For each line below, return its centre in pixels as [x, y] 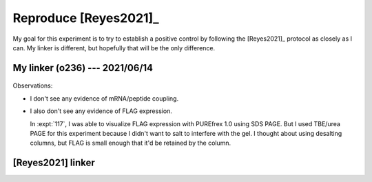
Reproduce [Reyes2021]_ [86, 18]
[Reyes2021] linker [54, 163]
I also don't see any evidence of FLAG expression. [101, 111]
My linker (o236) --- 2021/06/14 [83, 68]
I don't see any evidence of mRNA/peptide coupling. [104, 98]
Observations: [33, 85]
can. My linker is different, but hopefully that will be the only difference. [114, 48]
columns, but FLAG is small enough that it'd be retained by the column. [131, 143]
